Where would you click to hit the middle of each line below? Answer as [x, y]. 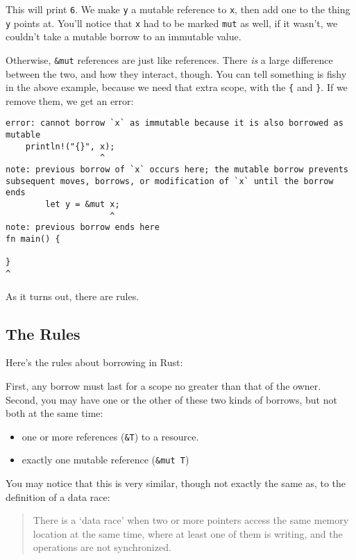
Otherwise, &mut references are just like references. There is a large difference [169, 59]
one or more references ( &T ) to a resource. [110, 436]
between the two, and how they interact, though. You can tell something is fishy [176, 73]
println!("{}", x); [70, 146]
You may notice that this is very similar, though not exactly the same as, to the [176, 483]
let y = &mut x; [83, 204]
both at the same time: [54, 413]
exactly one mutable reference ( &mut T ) [105, 460]
